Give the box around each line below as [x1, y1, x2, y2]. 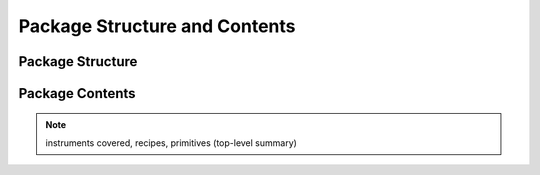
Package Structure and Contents [18, 15, 296, 37]
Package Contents [18, 85, 136, 102]
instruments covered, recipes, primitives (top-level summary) [45, 136, 297, 149]
